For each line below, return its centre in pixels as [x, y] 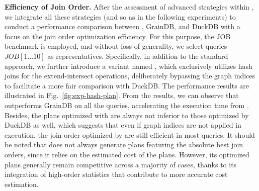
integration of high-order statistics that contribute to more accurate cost [116, 174]
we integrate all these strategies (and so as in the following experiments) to [120, 16]
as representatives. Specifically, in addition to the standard [138, 56]
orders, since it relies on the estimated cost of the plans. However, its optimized [127, 154]
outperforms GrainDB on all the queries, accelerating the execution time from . [127, 105]
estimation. [22, 184]
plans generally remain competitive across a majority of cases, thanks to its [121, 164]
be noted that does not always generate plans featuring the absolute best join [124, 145]
